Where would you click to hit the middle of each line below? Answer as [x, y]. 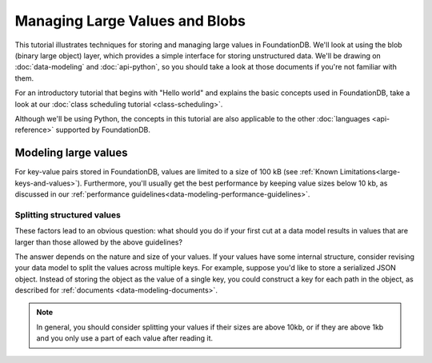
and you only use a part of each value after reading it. [125, 338]
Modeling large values [71, 153]
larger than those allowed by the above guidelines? [99, 242]
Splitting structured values [68, 214]
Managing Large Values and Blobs [130, 21]
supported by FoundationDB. [103, 130]
